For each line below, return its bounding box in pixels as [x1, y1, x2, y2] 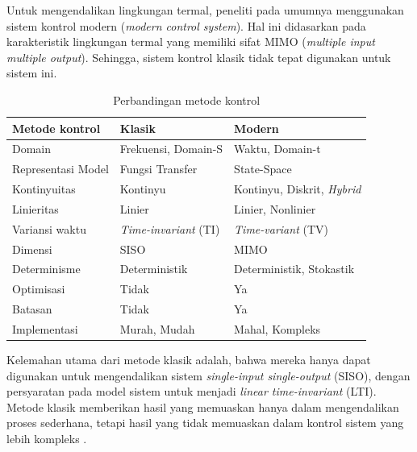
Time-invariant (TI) [119, 220, 220, 237]
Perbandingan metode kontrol [113, 91, 261, 108]
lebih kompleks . [6, 430, 87, 447]
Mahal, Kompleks [234, 321, 321, 337]
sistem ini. [6, 64, 57, 81]
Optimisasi [12, 280, 65, 297]
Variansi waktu [12, 220, 86, 237]
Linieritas [12, 200, 59, 217]
